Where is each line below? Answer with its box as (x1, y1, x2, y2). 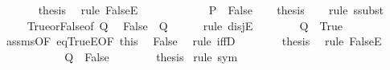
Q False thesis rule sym (64, 48, 238, 64)
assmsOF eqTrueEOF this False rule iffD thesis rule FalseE (6, 33, 382, 49)
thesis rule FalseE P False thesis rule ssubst (38, 2, 384, 17)
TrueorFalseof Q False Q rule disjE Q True (27, 17, 343, 33)
